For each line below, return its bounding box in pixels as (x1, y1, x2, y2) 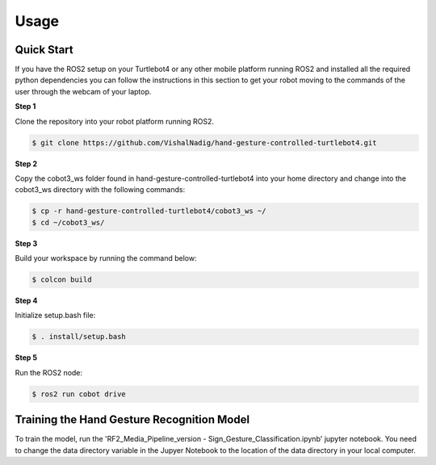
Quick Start (15, 43, 73, 57)
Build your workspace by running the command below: (15, 253, 197, 263)
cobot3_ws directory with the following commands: (15, 185, 186, 195)
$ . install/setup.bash (31, 332, 127, 341)
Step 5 (15, 353, 38, 362)
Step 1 (15, 102, 36, 111)
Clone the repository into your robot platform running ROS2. (15, 116, 214, 126)
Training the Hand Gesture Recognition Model (15, 413, 250, 427)
